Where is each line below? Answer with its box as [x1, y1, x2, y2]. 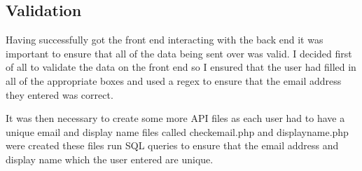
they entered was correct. [6, 87, 113, 102]
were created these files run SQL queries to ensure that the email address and [6, 138, 339, 153]
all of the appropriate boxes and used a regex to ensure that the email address [6, 73, 342, 88]
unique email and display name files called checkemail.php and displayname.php [6, 124, 349, 139]
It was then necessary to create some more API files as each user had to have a [6, 111, 345, 125]
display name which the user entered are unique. [6, 151, 214, 166]
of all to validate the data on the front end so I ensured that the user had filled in [6, 60, 356, 74]
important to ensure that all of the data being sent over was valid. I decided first [6, 46, 352, 60]
